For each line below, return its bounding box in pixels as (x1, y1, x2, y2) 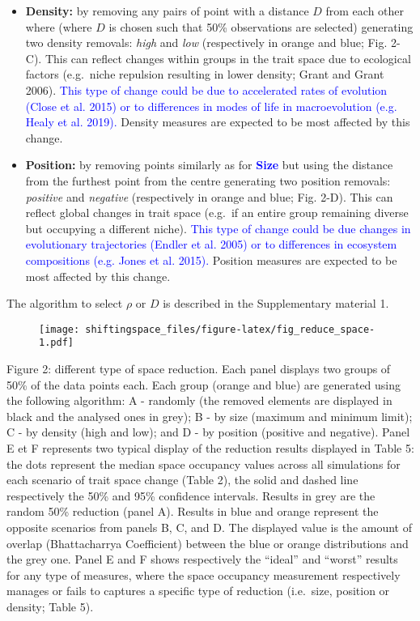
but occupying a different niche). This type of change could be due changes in (25, 219, 411, 236)
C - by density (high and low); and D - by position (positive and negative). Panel (6, 423, 410, 440)
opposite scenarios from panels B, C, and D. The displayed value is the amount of (6, 518, 413, 535)
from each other (325, 2, 405, 19)
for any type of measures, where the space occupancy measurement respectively (6, 566, 401, 583)
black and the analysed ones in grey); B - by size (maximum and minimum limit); (6, 407, 413, 424)
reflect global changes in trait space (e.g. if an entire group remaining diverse (25, 204, 409, 221)
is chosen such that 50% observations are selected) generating (108, 18, 414, 35)
